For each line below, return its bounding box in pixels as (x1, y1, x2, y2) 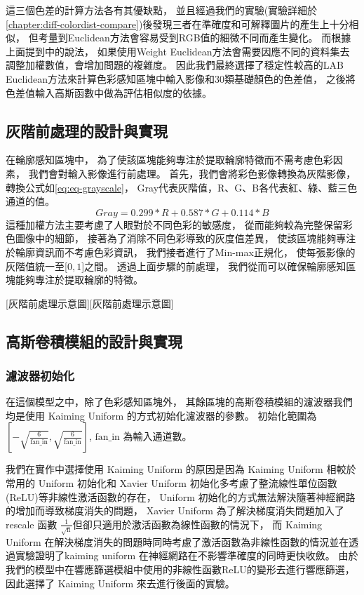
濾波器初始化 (6, 367, 75, 384)
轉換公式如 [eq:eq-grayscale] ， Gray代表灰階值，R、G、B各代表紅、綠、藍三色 (6, 180, 358, 194)
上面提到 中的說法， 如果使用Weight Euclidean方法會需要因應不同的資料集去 (6, 44, 350, 58)
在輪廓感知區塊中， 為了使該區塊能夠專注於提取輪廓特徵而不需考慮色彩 (6, 152, 333, 167)
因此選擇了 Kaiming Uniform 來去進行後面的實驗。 (6, 575, 235, 590)
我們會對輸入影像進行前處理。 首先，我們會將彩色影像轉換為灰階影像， (28, 166, 356, 180)
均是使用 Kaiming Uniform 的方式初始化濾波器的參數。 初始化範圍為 (6, 408, 317, 422)
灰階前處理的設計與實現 (6, 119, 168, 141)
